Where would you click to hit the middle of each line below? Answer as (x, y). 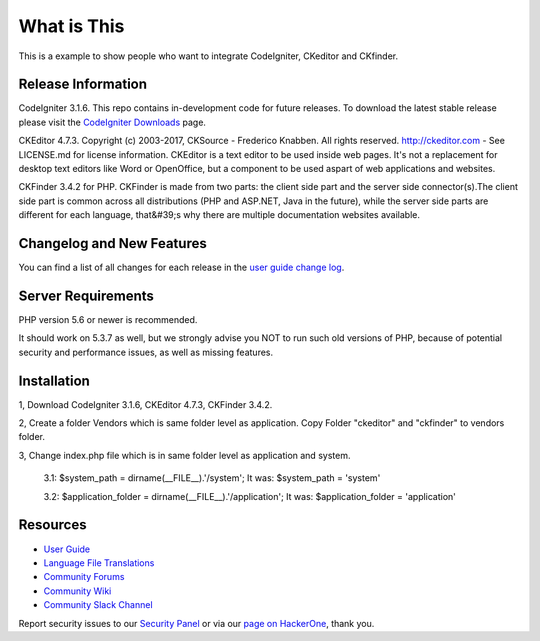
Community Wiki (77, 591)
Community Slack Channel (98, 605)
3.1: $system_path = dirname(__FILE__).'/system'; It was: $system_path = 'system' (212, 478)
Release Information (83, 84)
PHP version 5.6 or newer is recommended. (108, 319)
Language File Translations (99, 562)
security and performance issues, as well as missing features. (146, 352)
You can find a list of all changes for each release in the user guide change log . (181, 267)
